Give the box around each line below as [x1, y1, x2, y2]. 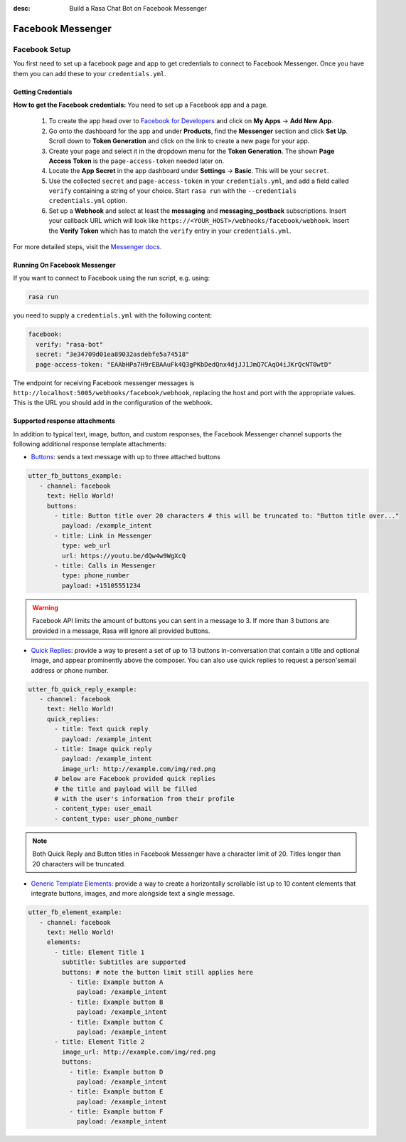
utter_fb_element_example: [28, 908, 122, 916]
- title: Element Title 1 [54, 948, 145, 956]
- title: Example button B [69, 997, 164, 1006]
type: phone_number [61, 572, 130, 580]
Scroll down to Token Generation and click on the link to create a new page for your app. [48, 137, 310, 145]
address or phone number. [31, 666, 109, 674]
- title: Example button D [69, 1068, 164, 1076]
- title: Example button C [69, 1018, 164, 1026]
